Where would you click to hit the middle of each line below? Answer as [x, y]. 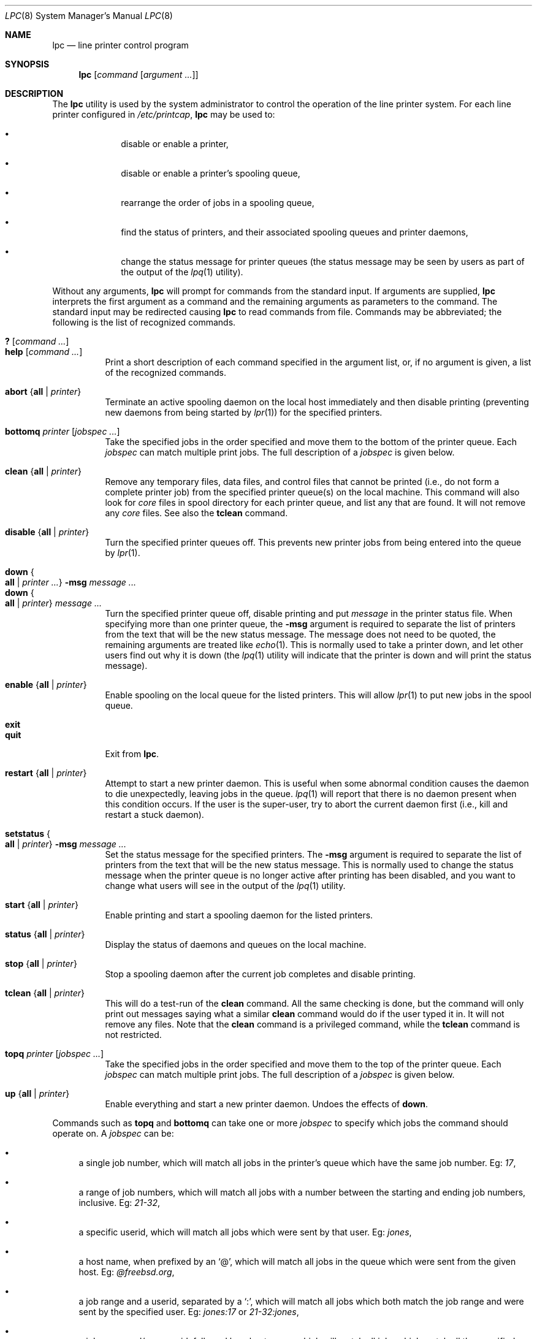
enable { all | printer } [46, 685]
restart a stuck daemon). [154, 814]
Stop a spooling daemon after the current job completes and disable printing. [260, 974]
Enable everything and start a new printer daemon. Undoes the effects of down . [267, 1104]
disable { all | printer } [47, 532]
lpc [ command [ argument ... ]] [139, 74]
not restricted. [133, 1035]
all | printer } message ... [53, 603]
